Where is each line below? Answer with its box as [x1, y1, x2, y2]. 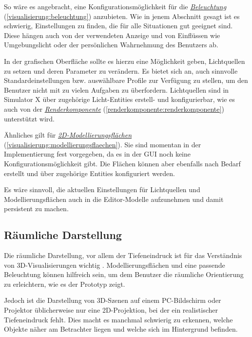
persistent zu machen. [4, 203, 69, 214]
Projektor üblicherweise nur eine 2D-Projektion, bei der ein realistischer [4, 305, 218, 315]
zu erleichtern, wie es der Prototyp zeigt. [4, 278, 125, 289]
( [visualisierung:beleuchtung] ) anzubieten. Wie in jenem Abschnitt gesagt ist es [4, 11, 240, 21]
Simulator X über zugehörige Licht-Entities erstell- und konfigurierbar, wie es [4, 94, 235, 104]
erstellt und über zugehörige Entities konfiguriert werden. [4, 168, 175, 178]
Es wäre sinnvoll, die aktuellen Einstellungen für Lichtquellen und [4, 184, 200, 195]
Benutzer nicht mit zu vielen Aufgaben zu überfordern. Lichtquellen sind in [4, 84, 229, 95]
